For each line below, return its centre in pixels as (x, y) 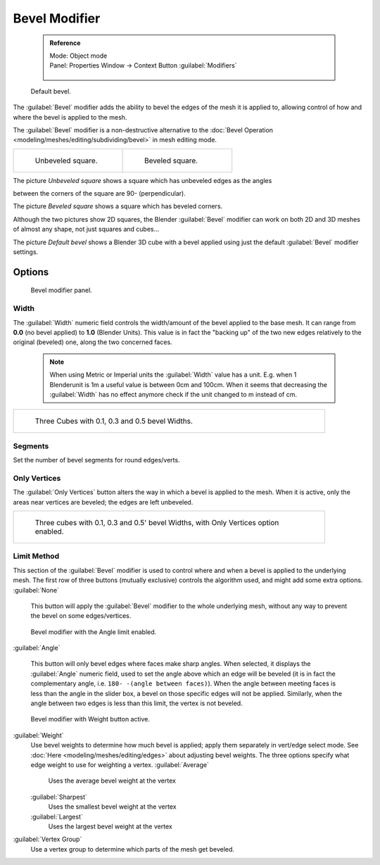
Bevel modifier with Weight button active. (90, 719)
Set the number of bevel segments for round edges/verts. (96, 460)
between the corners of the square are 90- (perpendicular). (99, 194)
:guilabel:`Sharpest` (59, 797)
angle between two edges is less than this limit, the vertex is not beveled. (137, 703)
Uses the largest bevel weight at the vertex (110, 826)
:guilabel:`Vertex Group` (47, 839)
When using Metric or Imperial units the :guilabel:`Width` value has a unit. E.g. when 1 (173, 375)
